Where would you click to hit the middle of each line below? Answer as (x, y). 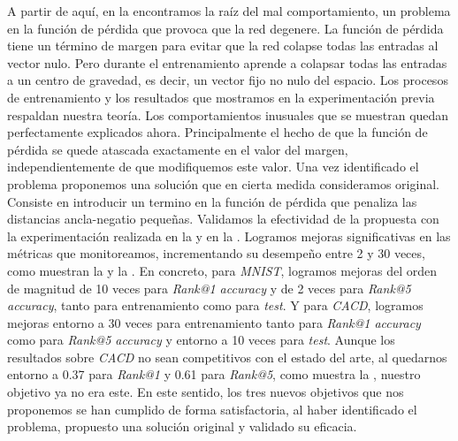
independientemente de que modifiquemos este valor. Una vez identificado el (213, 167)
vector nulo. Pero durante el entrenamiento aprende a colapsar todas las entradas (227, 62)
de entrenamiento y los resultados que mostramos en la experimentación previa (221, 97)
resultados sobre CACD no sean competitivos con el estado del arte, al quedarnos (227, 357)
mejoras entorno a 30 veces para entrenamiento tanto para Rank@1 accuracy (214, 322)
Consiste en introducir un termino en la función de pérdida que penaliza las (212, 201)
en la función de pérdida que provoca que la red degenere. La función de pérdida (225, 28)
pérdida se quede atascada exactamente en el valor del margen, (178, 149)
